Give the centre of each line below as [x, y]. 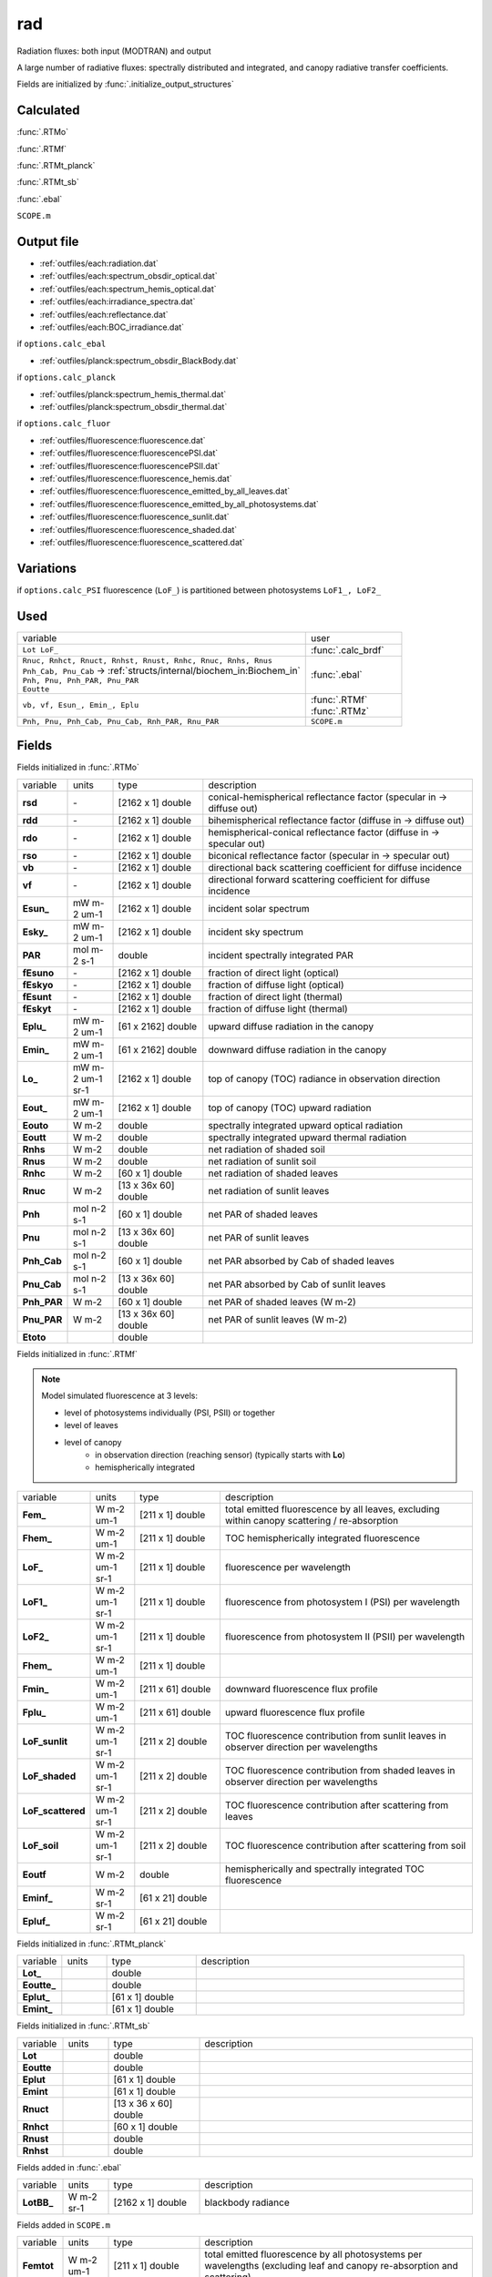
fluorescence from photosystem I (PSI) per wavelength [342, 1601]
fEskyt [37, 1008]
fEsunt [37, 996]
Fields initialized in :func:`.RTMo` [78, 767]
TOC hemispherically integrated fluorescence [323, 1537]
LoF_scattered [54, 1811]
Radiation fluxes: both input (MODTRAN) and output [114, 51]
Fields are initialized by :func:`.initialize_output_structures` [125, 84]
